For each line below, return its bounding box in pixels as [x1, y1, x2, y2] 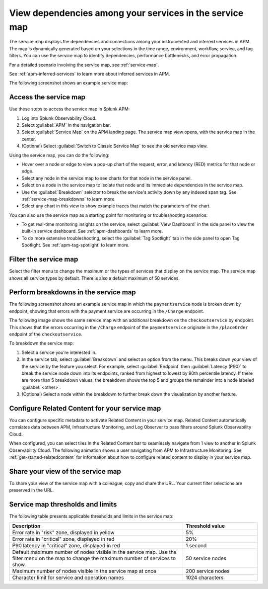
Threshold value [186, 522, 225, 529]
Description [12, 522, 41, 529]
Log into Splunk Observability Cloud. [21, 115, 97, 121]
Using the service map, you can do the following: [9, 152, 110, 158]
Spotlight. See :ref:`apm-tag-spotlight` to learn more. [21, 242, 130, 248]
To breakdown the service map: [9, 340, 74, 346]
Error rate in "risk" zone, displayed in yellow [12, 529, 115, 536]
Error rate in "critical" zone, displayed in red [12, 535, 115, 542]
